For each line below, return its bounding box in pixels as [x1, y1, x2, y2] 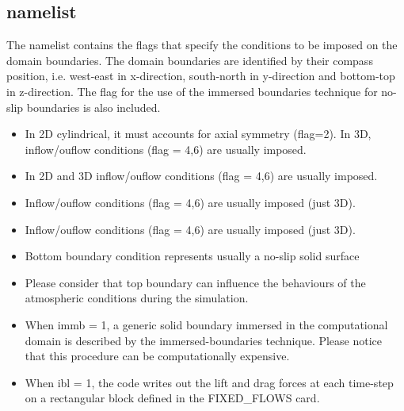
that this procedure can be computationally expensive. [25, 348, 290, 364]
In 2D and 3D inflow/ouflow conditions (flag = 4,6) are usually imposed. [25, 167, 378, 184]
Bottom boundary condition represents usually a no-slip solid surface [25, 248, 360, 264]
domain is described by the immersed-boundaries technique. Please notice [25, 332, 383, 348]
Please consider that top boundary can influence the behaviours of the [25, 274, 366, 290]
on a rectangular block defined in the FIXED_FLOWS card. [25, 390, 320, 406]
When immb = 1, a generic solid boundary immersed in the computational [25, 316, 388, 332]
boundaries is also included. [26, 98, 161, 115]
